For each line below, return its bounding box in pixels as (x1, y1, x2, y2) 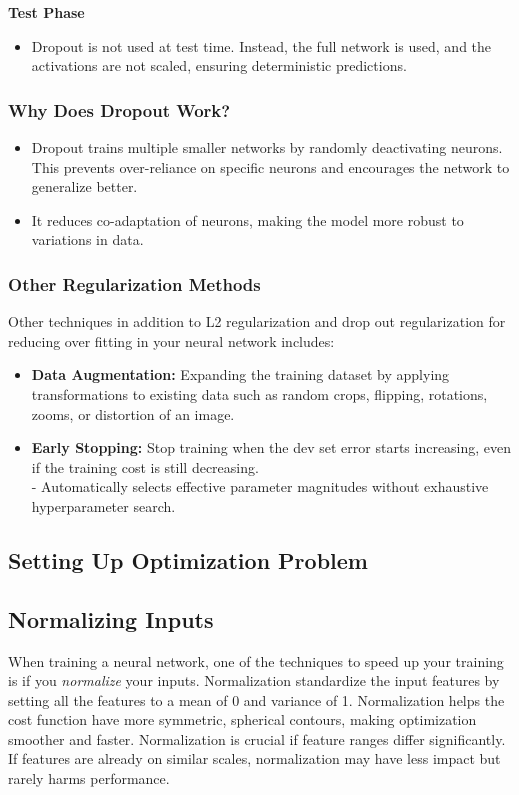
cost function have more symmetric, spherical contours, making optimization (8, 709, 477, 730)
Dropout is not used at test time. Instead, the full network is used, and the (31, 35, 492, 56)
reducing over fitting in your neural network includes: (8, 330, 335, 351)
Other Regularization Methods (8, 271, 261, 296)
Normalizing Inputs (8, 603, 214, 634)
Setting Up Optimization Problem (8, 544, 368, 575)
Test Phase (8, 2, 85, 22)
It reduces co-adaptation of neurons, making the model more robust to (31, 209, 464, 230)
